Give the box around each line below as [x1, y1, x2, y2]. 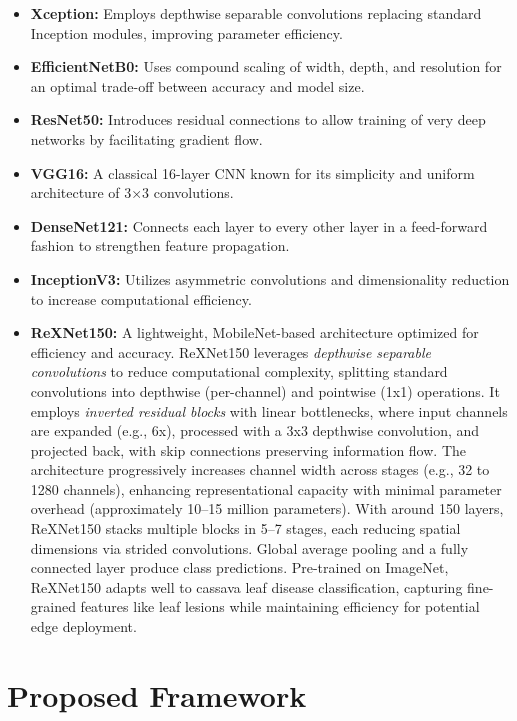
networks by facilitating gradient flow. [30, 128, 263, 149]
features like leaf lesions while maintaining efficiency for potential [80, 596, 480, 617]
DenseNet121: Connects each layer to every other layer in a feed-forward [30, 215, 488, 236]
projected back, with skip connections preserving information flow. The [30, 439, 466, 460]
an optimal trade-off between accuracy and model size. [30, 75, 365, 96]
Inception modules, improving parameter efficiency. [30, 22, 343, 43]
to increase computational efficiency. [30, 288, 252, 309]
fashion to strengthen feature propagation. [30, 235, 290, 256]
